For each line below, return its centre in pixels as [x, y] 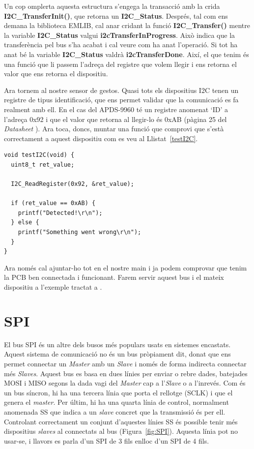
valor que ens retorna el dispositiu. [56, 74]
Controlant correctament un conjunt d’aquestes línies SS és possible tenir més [121, 421]
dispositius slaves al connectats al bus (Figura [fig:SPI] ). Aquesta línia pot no [121, 431]
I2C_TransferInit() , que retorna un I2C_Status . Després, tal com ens [116, 15]
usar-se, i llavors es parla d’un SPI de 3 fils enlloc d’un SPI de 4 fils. [107, 440]
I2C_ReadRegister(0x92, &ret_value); [72, 184]
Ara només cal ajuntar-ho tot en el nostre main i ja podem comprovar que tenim [126, 267]
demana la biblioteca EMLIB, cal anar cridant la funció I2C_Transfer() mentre [127, 25]
